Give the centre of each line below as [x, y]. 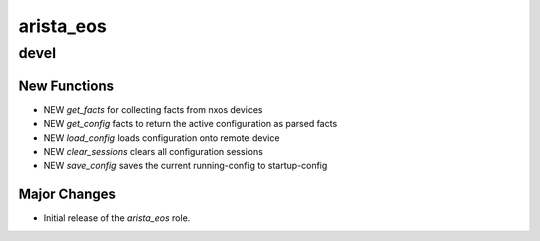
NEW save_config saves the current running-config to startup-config [185, 166]
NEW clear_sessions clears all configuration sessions [153, 151]
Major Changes [67, 194]
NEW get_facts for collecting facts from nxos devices [153, 109]
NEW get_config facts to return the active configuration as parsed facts [190, 124]
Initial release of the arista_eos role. [117, 218]
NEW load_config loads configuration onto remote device [161, 137]
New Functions [66, 85]
